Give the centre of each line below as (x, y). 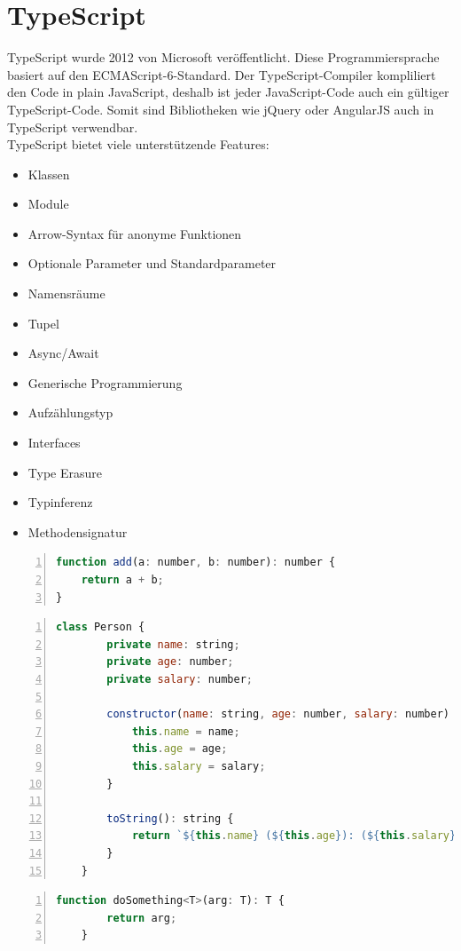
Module (48, 204)
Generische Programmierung (105, 382)
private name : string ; (173, 644)
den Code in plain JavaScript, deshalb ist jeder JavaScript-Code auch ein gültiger (228, 92)
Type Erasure (65, 472)
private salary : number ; (180, 679)
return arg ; (142, 918)
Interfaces (54, 443)
